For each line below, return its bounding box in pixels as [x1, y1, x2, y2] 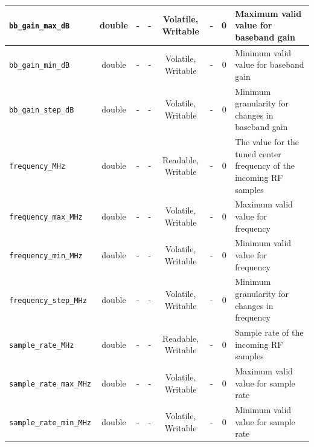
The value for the [235, 135, 299, 148]
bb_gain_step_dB [9, 105, 74, 114]
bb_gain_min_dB [9, 61, 70, 70]
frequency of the [235, 159, 295, 172]
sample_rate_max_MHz [9, 379, 92, 388]
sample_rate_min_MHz [9, 418, 92, 427]
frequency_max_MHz [9, 212, 83, 221]
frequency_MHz [9, 162, 66, 171]
